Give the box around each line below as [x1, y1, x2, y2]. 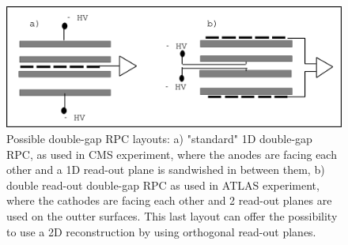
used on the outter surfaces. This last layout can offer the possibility [6, 207, 338, 224]
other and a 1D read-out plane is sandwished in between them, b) [6, 161, 325, 178]
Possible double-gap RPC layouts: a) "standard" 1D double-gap [6, 130, 312, 146]
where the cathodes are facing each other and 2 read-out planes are [6, 192, 332, 209]
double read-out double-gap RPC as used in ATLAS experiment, [6, 176, 320, 193]
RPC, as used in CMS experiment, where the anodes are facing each [6, 145, 337, 162]
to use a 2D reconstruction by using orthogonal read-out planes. [6, 223, 316, 239]
